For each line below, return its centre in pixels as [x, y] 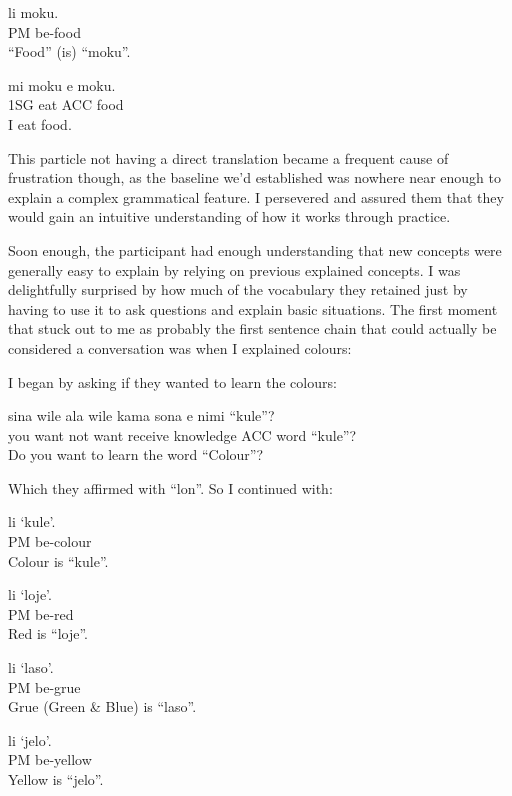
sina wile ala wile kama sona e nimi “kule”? [141, 415]
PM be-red [41, 613]
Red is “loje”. [48, 633]
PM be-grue [44, 686]
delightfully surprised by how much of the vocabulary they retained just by [238, 289]
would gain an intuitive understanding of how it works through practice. [229, 216]
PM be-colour [50, 541]
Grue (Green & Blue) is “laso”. [102, 706]
